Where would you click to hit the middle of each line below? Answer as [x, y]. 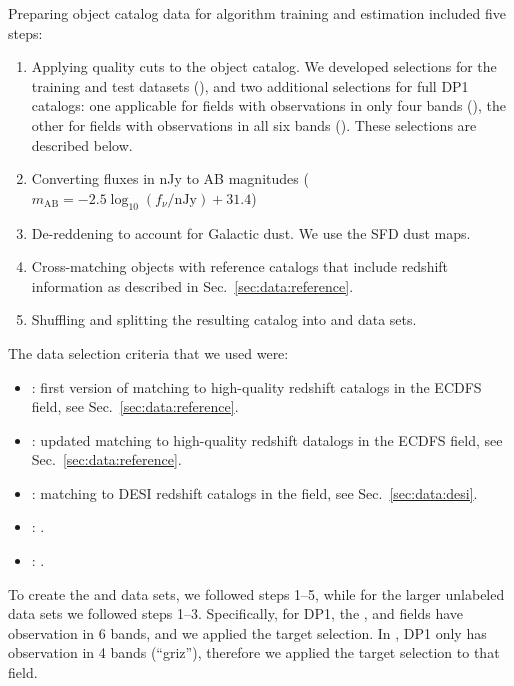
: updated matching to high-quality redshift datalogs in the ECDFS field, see [267, 439]
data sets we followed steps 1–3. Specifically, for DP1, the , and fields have [236, 613]
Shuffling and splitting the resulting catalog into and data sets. [224, 319]
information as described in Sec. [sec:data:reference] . [192, 285]
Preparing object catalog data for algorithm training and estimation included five [257, 13]
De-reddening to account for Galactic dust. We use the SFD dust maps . [251, 232]
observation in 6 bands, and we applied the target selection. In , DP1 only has [247, 632]
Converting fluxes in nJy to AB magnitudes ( [170, 178]
